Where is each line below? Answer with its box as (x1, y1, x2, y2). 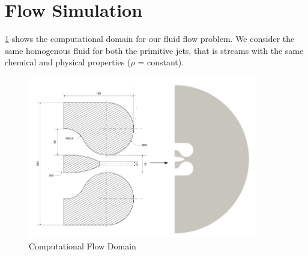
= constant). (137, 56, 184, 68)
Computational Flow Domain (29, 239, 136, 252)
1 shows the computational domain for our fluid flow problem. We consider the (5, 32, 295, 45)
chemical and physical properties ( (5, 56, 131, 68)
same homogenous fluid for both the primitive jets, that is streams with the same (5, 44, 304, 56)
